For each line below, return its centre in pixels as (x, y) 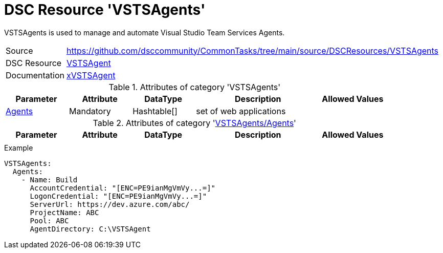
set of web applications (241, 111)
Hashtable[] (155, 111)
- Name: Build (49, 180)
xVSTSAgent (91, 75)
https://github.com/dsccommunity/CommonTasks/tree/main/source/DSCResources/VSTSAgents (253, 50)
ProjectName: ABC (64, 212)
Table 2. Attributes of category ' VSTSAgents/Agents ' (194, 123)
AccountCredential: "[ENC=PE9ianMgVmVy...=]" (123, 188)
